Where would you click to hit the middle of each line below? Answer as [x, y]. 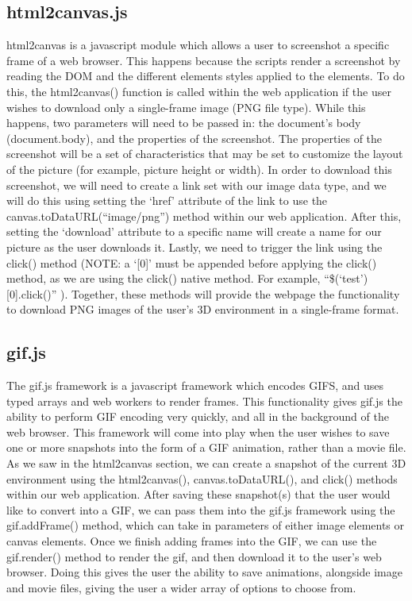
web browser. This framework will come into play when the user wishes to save [198, 431]
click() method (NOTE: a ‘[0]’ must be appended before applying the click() [192, 262]
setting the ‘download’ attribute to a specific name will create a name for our [194, 231]
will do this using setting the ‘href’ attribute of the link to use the [167, 200]
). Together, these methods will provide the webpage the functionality [230, 293]
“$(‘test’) [346, 278]
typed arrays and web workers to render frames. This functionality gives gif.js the [204, 401]
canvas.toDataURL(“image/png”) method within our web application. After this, [204, 216]
